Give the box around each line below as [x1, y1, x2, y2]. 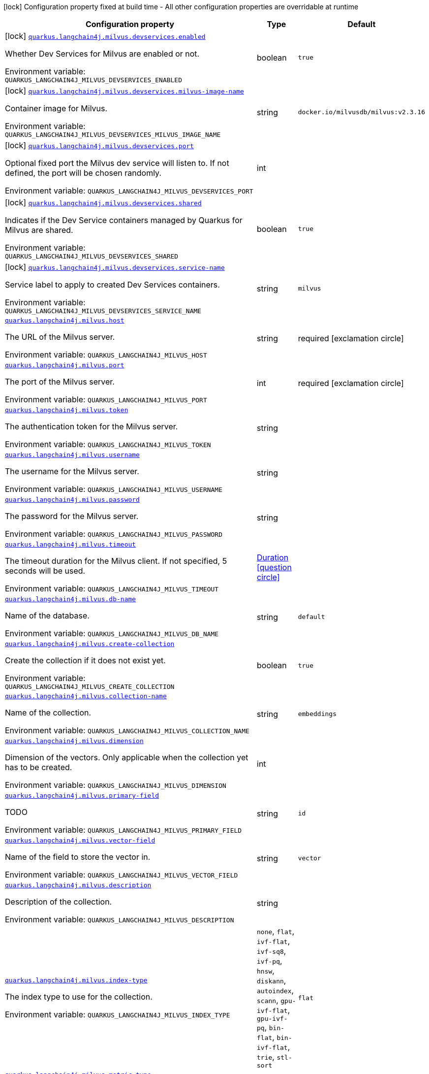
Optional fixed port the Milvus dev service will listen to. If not [5, 158, 229, 168]
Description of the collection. [5, 897, 112, 907]
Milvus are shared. [5, 225, 73, 235]
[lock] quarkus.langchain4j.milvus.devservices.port [5, 140, 194, 150]
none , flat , [257, 926, 295, 936]
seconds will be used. [5, 566, 86, 576]
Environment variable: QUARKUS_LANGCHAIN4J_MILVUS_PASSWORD [5, 529, 223, 539]
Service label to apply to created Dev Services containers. [5, 280, 220, 290]
